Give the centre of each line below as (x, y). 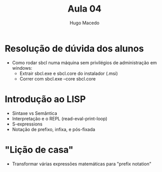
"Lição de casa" (39, 149)
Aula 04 (85, 9)
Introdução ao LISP (45, 99)
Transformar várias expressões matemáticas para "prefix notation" (82, 164)
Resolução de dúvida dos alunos (74, 48)
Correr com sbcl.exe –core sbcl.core (57, 78)
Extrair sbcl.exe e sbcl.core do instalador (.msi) (69, 73)
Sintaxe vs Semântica (35, 113)
